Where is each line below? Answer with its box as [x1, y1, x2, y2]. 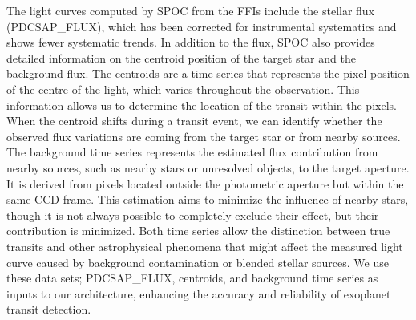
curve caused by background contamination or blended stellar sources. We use [6, 253, 389, 270]
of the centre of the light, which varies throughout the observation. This [6, 80, 360, 97]
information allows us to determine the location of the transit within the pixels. [6, 96, 397, 113]
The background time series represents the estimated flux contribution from [6, 144, 378, 160]
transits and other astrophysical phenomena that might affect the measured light [6, 237, 403, 254]
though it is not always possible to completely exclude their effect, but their [6, 206, 379, 223]
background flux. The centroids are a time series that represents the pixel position [6, 65, 410, 82]
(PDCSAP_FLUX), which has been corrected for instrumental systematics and [6, 18, 397, 34]
